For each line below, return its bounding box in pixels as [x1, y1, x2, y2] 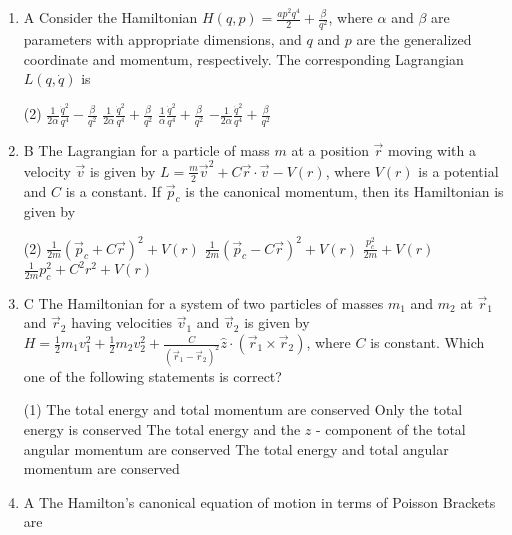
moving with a [388, 139, 476, 160]
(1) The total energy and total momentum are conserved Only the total [23, 399, 463, 420]
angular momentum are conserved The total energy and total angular [23, 438, 449, 459]
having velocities [71, 312, 172, 333]
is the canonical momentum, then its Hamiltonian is [185, 180, 504, 201]
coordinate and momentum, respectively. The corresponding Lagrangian [23, 48, 464, 69]
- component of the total [316, 419, 466, 440]
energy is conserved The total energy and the [23, 419, 301, 440]
